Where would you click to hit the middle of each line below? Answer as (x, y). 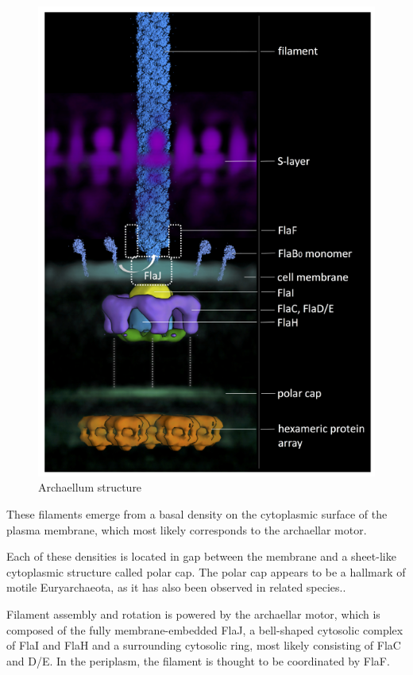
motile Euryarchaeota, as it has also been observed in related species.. (176, 587)
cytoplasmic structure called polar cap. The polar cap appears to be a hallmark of (206, 571)
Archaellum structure (90, 487)
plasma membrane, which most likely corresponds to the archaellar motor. (187, 529)
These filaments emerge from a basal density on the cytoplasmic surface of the (197, 514)
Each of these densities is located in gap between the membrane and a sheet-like (201, 556)
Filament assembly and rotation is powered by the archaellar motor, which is (193, 614)
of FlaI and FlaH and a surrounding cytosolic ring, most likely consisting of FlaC (204, 645)
